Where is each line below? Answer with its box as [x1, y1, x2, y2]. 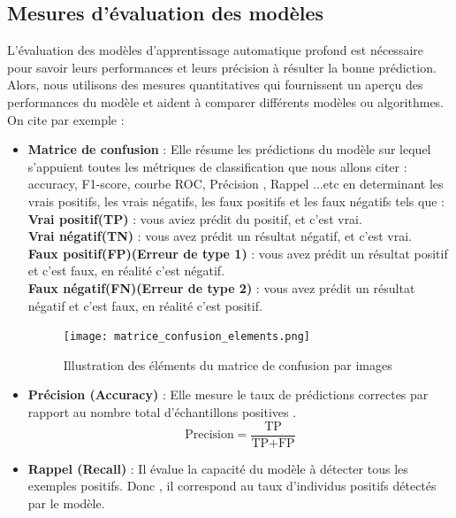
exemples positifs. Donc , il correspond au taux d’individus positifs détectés [27, 476, 437, 495]
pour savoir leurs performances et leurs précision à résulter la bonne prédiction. [7, 58, 437, 76]
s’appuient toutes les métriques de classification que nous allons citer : [27, 157, 407, 175]
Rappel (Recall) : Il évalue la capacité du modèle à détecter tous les [27, 459, 408, 477]
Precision [185, 429, 234, 442]
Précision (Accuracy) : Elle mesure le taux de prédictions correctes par [27, 385, 429, 404]
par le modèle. [27, 493, 105, 512]
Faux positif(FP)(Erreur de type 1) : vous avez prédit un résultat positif [27, 244, 448, 262]
